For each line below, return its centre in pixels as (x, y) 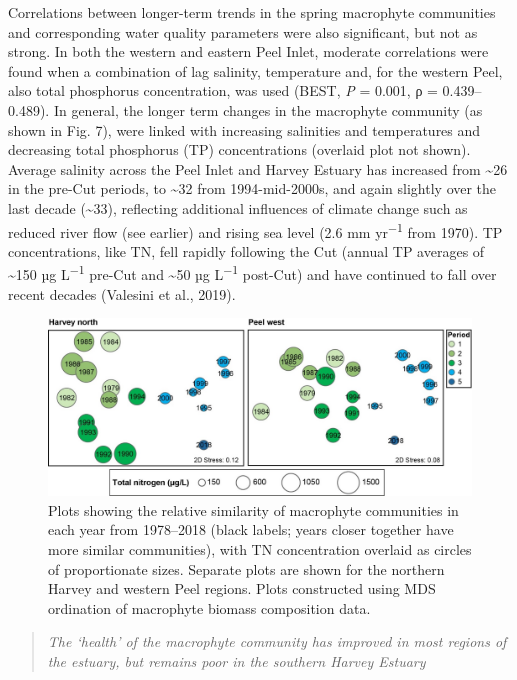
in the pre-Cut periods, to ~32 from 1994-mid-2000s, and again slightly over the (252, 188)
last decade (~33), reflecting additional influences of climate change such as (238, 207)
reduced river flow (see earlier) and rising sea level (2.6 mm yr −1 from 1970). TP (255, 230)
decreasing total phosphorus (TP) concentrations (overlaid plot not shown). (239, 149)
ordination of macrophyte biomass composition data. (209, 607)
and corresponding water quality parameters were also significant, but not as (243, 31)
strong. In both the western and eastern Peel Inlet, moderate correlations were (248, 51)
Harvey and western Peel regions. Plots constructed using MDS (242, 588)
